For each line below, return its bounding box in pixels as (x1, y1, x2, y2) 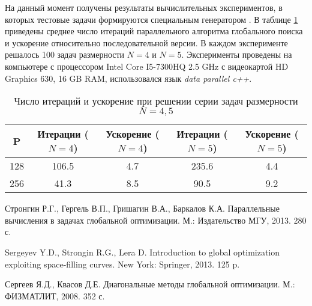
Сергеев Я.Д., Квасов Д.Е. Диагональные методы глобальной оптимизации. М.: (5, 278, 295, 290)
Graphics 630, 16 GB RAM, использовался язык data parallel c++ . (5, 72, 252, 84)
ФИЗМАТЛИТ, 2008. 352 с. (5, 289, 105, 302)
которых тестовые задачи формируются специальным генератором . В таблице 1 (5, 13, 298, 25)
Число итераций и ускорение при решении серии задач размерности (14, 94, 298, 108)
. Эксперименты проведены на (181, 48, 292, 61)
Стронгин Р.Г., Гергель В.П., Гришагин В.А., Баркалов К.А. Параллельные (5, 202, 280, 215)
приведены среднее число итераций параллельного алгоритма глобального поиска (5, 25, 303, 37)
